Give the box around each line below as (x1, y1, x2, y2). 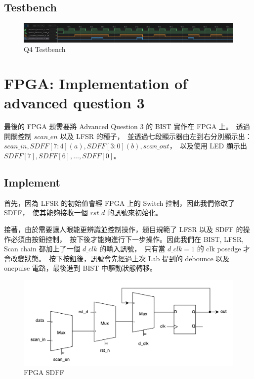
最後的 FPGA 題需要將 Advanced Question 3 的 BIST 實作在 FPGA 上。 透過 (4, 121, 250, 132)
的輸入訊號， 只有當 (99, 243, 166, 254)
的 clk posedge (197, 243, 241, 254)
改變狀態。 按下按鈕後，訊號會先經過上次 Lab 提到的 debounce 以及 (10, 253, 230, 263)
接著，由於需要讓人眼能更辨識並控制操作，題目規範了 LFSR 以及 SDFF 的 (4, 224, 243, 234)
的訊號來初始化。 (107, 207, 163, 218)
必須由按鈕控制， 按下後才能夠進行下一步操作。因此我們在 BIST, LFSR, (10, 234, 244, 244)
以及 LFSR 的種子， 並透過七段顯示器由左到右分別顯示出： (60, 131, 252, 141)
